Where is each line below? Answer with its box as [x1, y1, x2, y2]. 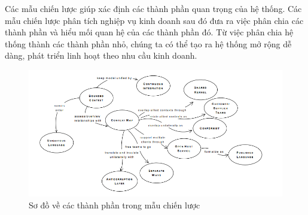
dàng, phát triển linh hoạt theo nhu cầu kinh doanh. [5, 49, 197, 62]
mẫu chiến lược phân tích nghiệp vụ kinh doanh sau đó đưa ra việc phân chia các [5, 14, 304, 26]
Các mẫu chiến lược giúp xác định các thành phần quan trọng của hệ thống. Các [5, 2, 302, 14]
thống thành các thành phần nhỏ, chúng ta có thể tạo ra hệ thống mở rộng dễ [5, 37, 292, 50]
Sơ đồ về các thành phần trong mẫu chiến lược [29, 199, 200, 211]
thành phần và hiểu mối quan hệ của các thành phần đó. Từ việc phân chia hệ [5, 26, 294, 38]
